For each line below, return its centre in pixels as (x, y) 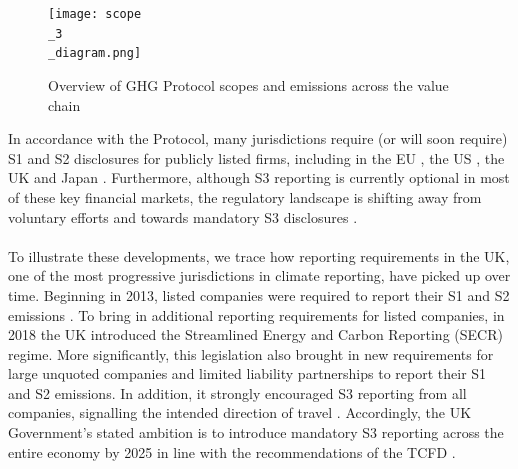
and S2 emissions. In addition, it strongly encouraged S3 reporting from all (237, 392)
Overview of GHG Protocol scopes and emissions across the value (248, 84)
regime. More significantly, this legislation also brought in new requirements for (251, 353)
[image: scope (95, 14)
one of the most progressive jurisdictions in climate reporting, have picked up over (259, 275)
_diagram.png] (95, 53)
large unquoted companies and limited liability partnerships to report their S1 (247, 373)
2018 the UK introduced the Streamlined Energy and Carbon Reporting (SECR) (255, 334)
